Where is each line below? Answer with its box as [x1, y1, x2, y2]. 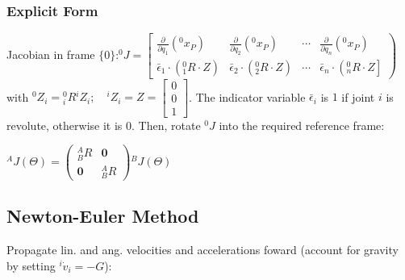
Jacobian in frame [6, 45, 95, 62]
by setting [6, 257, 56, 274]
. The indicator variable [189, 88, 306, 105]
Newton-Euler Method [6, 203, 199, 228]
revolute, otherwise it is [6, 116, 123, 133]
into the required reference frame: [219, 116, 385, 133]
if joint [341, 88, 375, 105]
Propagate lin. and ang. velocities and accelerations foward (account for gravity [6, 241, 399, 258]
